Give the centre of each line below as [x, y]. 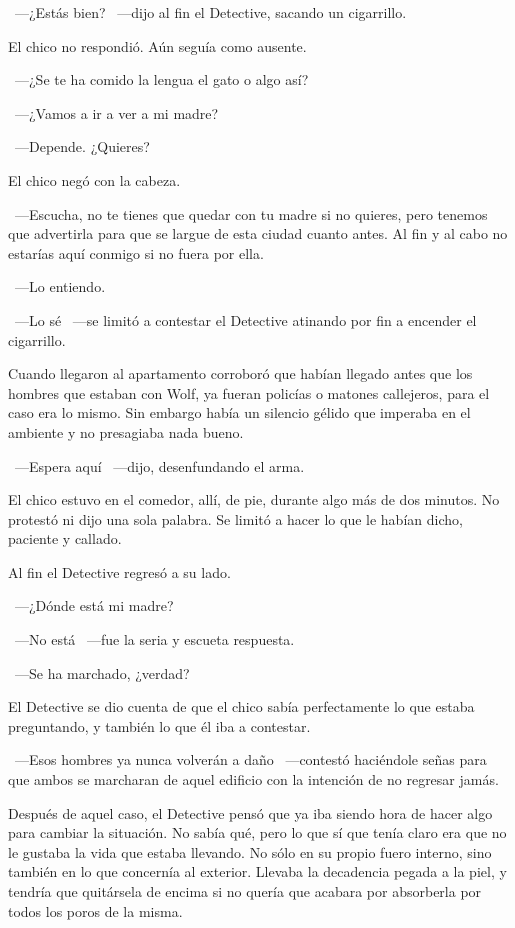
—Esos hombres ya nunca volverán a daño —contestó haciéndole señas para [250, 759]
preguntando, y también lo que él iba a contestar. [159, 725]
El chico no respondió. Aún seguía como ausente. [157, 45]
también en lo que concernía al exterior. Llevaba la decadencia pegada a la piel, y [257, 871]
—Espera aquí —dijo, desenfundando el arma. [159, 465]
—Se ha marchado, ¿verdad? [102, 672]
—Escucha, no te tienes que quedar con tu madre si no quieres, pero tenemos [251, 213]
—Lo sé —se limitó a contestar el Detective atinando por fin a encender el [245, 319]
